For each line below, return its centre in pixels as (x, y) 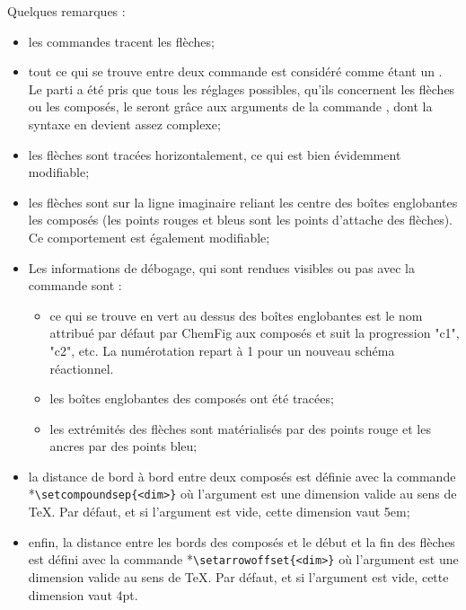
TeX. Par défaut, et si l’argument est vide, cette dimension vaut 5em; (219, 512)
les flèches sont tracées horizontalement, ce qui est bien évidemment (215, 154)
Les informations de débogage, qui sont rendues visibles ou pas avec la (221, 267)
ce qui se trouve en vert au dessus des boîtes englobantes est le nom (236, 315)
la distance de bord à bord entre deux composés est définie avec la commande (242, 476)
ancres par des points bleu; (123, 446)
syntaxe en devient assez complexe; (124, 124)
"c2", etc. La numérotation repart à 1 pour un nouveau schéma (222, 350)
